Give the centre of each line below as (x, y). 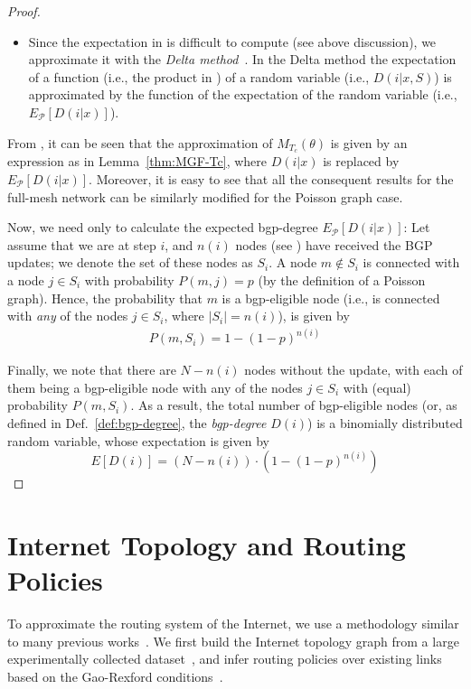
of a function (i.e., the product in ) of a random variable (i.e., (199, 76)
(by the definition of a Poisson (342, 279)
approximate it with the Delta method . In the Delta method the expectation (242, 59)
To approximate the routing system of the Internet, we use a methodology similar (233, 624)
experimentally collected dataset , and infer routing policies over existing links (225, 659)
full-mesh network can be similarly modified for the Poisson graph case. (205, 196)
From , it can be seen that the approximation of (140, 142)
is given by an (369, 142)
